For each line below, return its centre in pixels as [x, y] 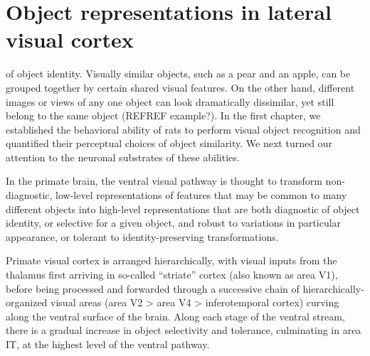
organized [27, 302]
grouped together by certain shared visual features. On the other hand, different [180, 87]
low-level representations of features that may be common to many [201, 195]
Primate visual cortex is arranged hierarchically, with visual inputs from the [171, 260]
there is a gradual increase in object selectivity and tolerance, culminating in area [184, 330]
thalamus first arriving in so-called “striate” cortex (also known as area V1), [172, 275]
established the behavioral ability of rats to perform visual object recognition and [183, 129]
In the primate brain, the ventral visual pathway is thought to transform [164, 181]
